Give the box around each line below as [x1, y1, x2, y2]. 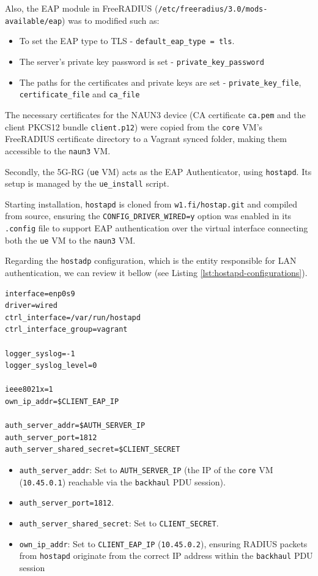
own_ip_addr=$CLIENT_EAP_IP [5, 397, 119, 406]
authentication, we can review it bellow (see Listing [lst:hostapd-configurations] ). [5, 266, 308, 279]
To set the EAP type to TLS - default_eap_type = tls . [19, 34, 235, 47]
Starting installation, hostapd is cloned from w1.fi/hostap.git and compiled [5, 197, 298, 210]
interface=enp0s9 [5, 289, 75, 298]
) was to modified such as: [62, 13, 160, 26]
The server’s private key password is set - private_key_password [19, 54, 264, 67]
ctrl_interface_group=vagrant [5, 325, 128, 334]
